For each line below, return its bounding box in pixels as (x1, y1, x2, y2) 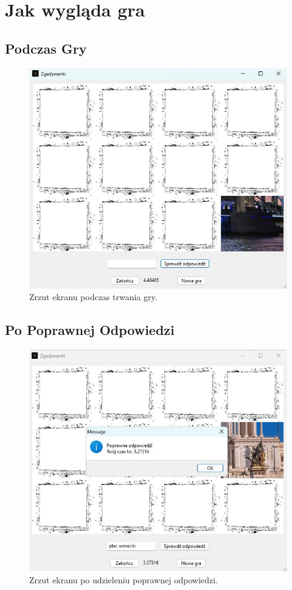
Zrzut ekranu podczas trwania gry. (29, 290, 158, 303)
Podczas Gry (5, 38, 87, 57)
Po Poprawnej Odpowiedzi (5, 320, 175, 339)
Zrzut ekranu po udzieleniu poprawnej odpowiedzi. (29, 573, 218, 586)
